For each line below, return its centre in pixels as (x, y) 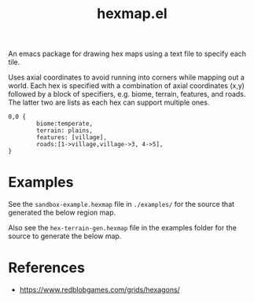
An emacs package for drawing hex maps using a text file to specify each (127, 54)
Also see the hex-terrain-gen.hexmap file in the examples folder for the (123, 228)
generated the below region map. (62, 212)
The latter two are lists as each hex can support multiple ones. (109, 102)
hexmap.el (132, 14)
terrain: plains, (64, 131)
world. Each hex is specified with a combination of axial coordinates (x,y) (127, 86)
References (46, 268)
